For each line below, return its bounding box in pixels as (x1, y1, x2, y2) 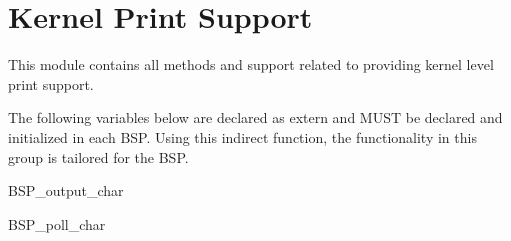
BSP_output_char (8, 180, 124, 201)
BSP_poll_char (8, 213, 106, 234)
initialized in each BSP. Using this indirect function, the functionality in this (8, 126, 477, 147)
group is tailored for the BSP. (8, 146, 189, 167)
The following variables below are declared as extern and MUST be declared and (8, 107, 503, 128)
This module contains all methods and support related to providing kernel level (8, 54, 494, 75)
